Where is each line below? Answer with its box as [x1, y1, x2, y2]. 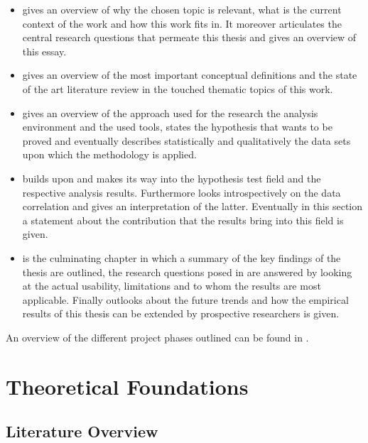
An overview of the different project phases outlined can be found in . [6, 329, 309, 344]
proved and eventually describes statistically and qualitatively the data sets [22, 133, 351, 148]
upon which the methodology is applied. [22, 147, 197, 162]
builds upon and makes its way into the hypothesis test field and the [22, 170, 321, 185]
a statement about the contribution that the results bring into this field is [22, 212, 344, 227]
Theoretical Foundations [6, 371, 249, 400]
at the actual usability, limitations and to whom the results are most [22, 278, 321, 293]
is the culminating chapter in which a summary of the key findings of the [22, 250, 341, 265]
